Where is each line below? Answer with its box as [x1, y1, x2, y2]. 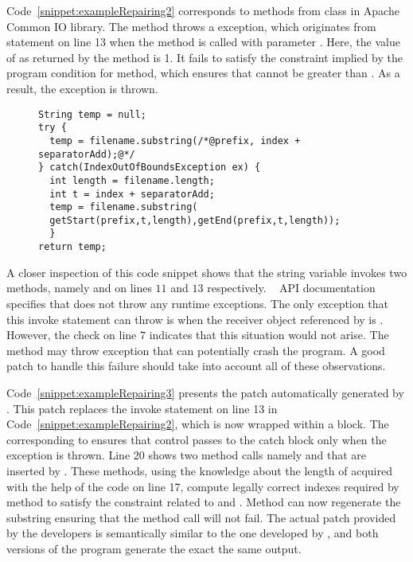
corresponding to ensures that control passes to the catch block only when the [6, 431, 387, 447]
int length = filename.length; [49, 174, 215, 186]
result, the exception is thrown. [6, 80, 158, 96]
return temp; [38, 241, 107, 253]
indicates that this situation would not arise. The [149, 326, 389, 343]
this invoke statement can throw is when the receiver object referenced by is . [6, 310, 384, 327]
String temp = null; [38, 108, 147, 120]
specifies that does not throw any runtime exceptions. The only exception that [6, 295, 388, 311]
